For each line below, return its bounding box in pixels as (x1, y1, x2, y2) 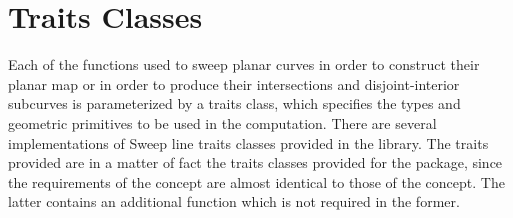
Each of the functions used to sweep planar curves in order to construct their (8, 54, 480, 75)
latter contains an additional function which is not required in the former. (8, 191, 460, 212)
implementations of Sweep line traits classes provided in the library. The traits (8, 132, 489, 153)
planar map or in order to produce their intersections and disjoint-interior (8, 73, 460, 94)
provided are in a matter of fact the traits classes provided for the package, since (8, 152, 503, 173)
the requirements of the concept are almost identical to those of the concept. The (8, 171, 505, 192)
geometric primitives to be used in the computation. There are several (8, 112, 437, 133)
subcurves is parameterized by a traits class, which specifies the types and (8, 93, 461, 114)
